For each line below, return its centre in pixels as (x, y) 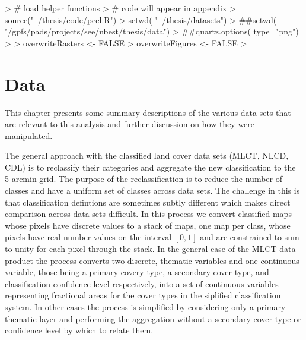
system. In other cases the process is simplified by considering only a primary (145, 307)
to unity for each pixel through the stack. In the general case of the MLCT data (150, 249)
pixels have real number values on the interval (88, 237)
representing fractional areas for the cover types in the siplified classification (143, 295)
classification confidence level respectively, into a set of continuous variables (142, 283)
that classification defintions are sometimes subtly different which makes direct (148, 202)
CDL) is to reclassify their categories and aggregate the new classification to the (150, 167)
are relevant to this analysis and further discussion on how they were (130, 124)
